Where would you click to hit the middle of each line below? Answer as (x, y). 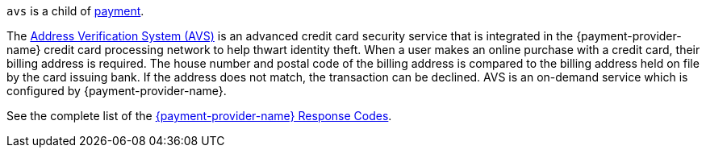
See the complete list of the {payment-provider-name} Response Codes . (199, 116)
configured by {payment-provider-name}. (117, 91)
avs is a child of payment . (75, 11)
